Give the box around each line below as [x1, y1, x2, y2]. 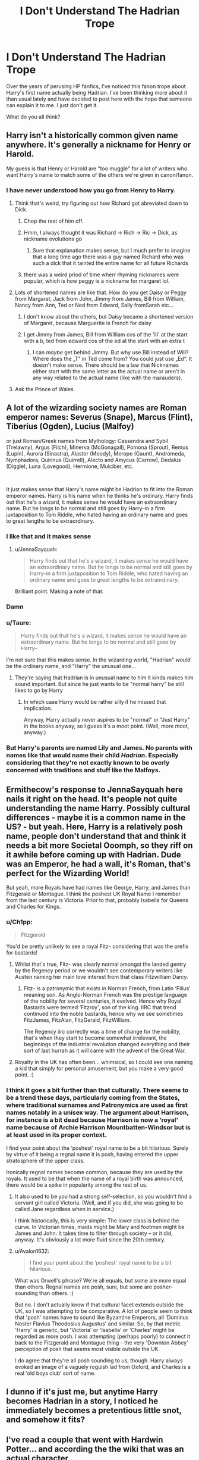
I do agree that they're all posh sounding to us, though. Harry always [14, 1356, 183, 1364]
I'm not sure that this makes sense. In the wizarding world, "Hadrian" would [6, 656, 191, 663]
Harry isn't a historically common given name [6, 130, 178, 141]
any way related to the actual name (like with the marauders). [32, 374, 182, 382]
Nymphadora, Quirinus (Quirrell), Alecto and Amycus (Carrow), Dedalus [6, 456, 181, 463]
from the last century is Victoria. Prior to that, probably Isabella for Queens [6, 897, 189, 904]
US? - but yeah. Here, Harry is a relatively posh [6, 822, 183, 832]
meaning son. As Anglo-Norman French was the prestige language [23, 991, 187, 999]
